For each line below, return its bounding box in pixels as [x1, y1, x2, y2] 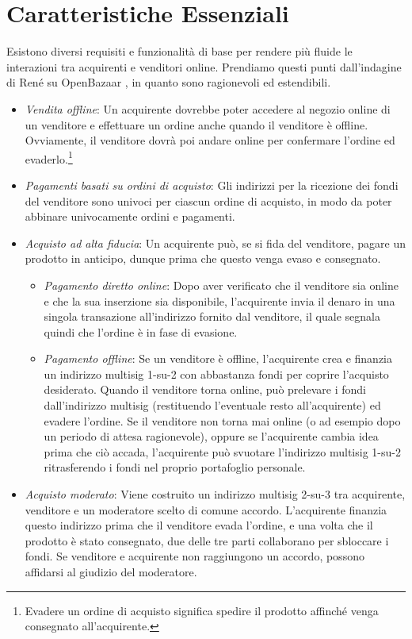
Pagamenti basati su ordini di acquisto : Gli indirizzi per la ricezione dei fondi [25, 176, 399, 193]
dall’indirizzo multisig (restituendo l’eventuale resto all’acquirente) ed [44, 397, 381, 414]
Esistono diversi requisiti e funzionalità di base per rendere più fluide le [6, 43, 353, 60]
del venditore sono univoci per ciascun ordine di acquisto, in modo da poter [25, 192, 392, 209]
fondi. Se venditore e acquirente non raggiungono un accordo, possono [25, 548, 364, 564]
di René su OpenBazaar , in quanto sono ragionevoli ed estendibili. [6, 74, 331, 90]
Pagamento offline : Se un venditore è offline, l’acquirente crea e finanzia [44, 350, 393, 367]
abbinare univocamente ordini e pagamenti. [25, 208, 235, 225]
